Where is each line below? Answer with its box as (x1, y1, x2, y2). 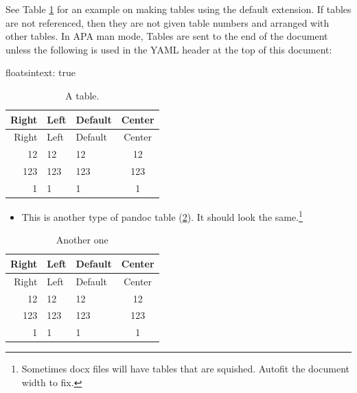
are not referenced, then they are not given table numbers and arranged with (5, 15, 330, 29)
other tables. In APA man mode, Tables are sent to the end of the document (5, 29, 328, 43)
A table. (65, 88, 100, 102)
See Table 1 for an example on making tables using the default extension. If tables (5, 2, 352, 16)
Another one (56, 233, 108, 247)
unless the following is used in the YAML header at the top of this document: (5, 42, 332, 56)
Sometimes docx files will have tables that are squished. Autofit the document (21, 361, 349, 376)
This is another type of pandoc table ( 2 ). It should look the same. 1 (21, 208, 303, 224)
